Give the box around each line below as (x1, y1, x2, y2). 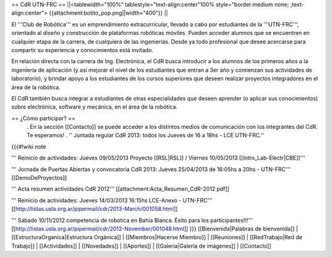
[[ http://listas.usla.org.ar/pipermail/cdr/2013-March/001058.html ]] (11, 205, 178, 213)
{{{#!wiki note (11, 143, 46, 150)
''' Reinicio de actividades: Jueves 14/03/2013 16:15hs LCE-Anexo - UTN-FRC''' (11, 196, 213, 204)
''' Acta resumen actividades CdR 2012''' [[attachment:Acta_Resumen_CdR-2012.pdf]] (11, 185, 230, 193)
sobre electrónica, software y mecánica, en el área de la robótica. (11, 103, 178, 110)
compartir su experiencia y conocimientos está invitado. (11, 46, 154, 53)
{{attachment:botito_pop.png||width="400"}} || (49, 9, 168, 17)
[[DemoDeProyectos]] (11, 174, 67, 182)
